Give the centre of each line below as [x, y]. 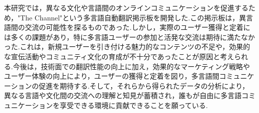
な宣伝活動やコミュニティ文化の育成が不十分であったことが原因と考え [119, 56]
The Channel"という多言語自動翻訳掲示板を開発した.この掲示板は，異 [133, 17]
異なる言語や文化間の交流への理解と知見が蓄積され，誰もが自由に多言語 [123, 95]
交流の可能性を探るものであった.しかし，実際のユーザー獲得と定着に [137, 27]
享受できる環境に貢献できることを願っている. [134, 105]
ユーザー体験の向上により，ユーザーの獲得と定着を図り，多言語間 [112, 76]
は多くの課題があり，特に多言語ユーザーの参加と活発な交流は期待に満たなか [129, 37]
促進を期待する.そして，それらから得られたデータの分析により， [144, 85]
